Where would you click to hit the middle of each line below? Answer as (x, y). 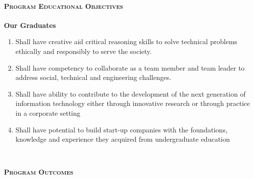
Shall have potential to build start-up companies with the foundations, (121, 129)
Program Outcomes (39, 172)
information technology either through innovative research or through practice (133, 103)
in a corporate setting (48, 113)
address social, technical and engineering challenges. (93, 77)
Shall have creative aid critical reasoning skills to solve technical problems (126, 41)
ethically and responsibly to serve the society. (84, 51)
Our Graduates (30, 25)
